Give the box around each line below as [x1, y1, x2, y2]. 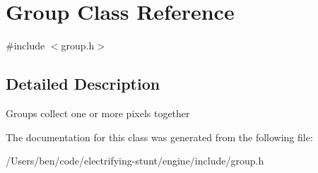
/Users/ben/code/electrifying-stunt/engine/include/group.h [6, 153, 264, 168]
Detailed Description [6, 73, 160, 95]
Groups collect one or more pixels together [6, 105, 190, 120]
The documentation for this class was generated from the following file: [6, 129, 313, 144]
